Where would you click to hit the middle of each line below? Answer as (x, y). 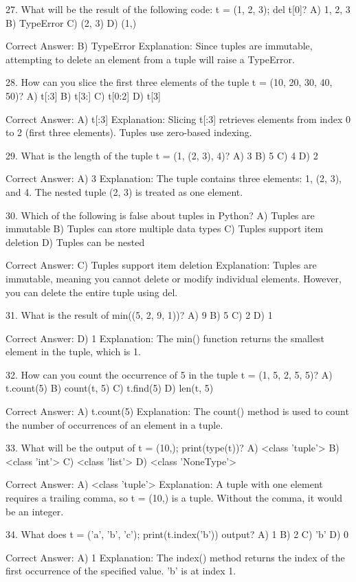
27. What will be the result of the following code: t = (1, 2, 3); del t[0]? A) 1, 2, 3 (178, 9)
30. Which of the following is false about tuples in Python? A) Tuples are (160, 215)
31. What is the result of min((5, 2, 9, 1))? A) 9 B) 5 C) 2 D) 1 (139, 315)
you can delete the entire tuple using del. (92, 292)
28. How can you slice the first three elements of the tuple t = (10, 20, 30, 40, (169, 82)
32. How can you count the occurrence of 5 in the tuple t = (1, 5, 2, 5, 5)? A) (169, 374)
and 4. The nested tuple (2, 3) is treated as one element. (124, 191)
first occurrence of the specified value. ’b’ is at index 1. (121, 571)
